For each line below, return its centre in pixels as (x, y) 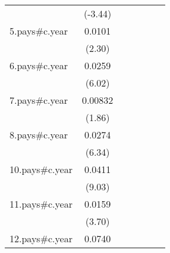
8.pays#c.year (39, 135)
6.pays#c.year (39, 65)
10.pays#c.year (41, 169)
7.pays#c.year (39, 100)
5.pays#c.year (39, 31)
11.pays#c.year (41, 204)
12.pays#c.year (41, 238)
